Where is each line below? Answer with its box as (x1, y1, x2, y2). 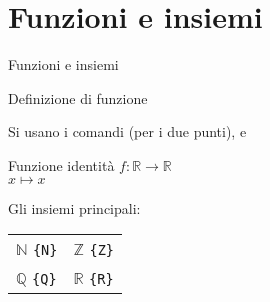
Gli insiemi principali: (8, 197, 141, 218)
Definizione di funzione (8, 87, 148, 108)
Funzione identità (8, 154, 115, 175)
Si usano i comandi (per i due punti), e (8, 121, 247, 142)
